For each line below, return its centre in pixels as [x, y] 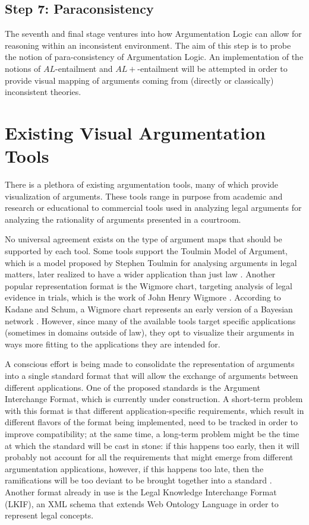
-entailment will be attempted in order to [212, 68]
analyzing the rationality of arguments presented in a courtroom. [123, 219]
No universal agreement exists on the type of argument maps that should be [144, 239]
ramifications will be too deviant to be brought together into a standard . [138, 480]
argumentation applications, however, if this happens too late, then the [134, 468]
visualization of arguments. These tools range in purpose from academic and [144, 196]
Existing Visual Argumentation [135, 132]
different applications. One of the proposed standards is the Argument [133, 387]
